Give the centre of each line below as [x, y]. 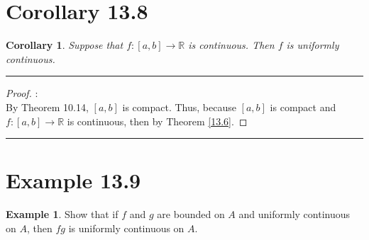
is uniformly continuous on [126, 228]
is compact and [303, 107]
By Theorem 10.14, [47, 107]
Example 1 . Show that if [62, 214]
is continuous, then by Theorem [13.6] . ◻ [157, 121]
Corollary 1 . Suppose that [65, 45]
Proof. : [22, 93]
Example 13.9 [73, 180]
